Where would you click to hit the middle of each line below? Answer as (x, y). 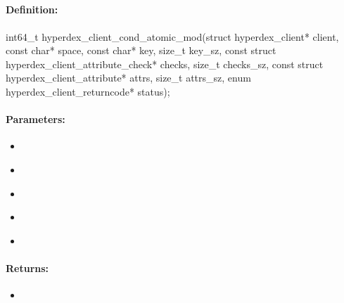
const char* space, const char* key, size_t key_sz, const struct (141, 50)
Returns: (27, 267)
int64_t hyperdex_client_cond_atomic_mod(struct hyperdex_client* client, (172, 36)
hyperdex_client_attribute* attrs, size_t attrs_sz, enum (128, 78)
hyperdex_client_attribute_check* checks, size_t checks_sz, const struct (165, 64)
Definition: (32, 9)
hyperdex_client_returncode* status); (88, 91)
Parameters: (36, 119)
